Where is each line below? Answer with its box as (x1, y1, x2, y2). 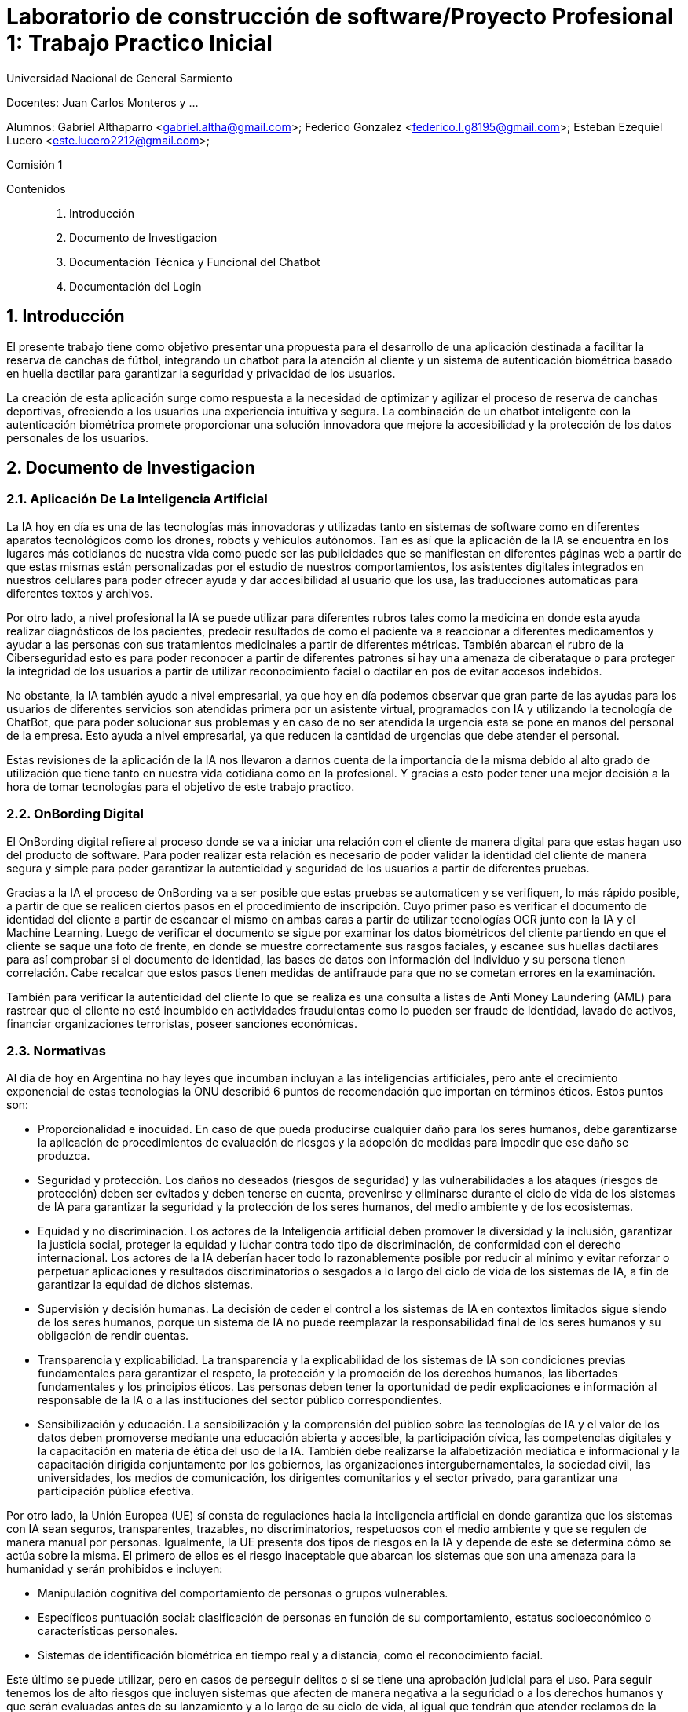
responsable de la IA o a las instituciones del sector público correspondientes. (38, 1393, 442, 1407)
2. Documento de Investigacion (6, 458, 255, 478)
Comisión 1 (6, 157, 63, 171)
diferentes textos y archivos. (6, 586, 153, 600)
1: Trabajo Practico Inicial (6, 30, 273, 57)
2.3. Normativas (6, 1042, 106, 1059)
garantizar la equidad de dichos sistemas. (38, 1278, 254, 1292)
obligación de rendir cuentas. (38, 1329, 189, 1343)
